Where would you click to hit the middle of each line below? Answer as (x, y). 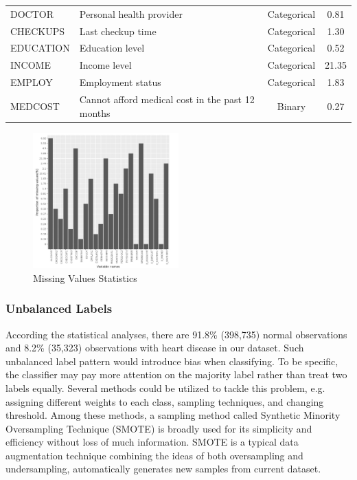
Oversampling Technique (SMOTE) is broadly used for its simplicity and (159, 428)
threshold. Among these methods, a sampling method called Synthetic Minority (173, 415)
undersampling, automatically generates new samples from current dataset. (163, 469)
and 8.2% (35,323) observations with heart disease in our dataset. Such (155, 348)
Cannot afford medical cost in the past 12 (167, 99)
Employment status (120, 82)
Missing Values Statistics (85, 277)
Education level (112, 48)
